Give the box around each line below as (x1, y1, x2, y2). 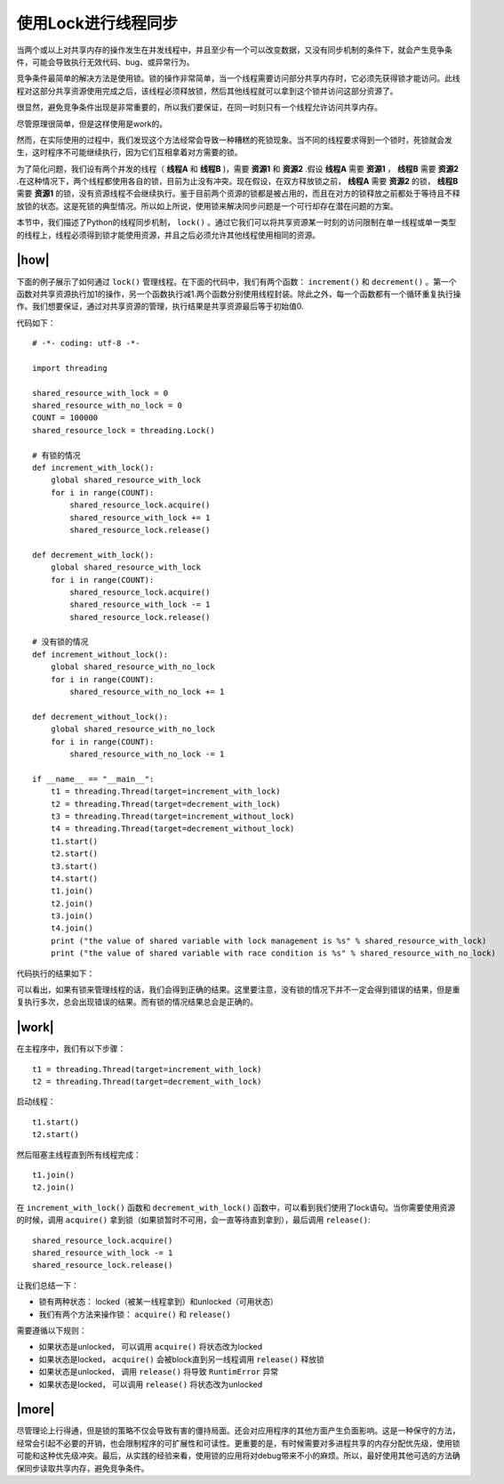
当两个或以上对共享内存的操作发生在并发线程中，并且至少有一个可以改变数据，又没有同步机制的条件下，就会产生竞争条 (16, 44, 452, 55)
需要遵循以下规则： (16, 1325, 87, 1335)
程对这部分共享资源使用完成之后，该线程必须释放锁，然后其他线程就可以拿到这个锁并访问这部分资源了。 (16, 85, 398, 96)
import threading (32, 363, 108, 373)
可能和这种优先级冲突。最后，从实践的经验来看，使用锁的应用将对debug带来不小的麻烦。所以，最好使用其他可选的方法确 (16, 1450, 461, 1461)
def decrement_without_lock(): (32, 712, 169, 722)
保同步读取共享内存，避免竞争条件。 (16, 1463, 149, 1473)
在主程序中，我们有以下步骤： (16, 1044, 126, 1054)
